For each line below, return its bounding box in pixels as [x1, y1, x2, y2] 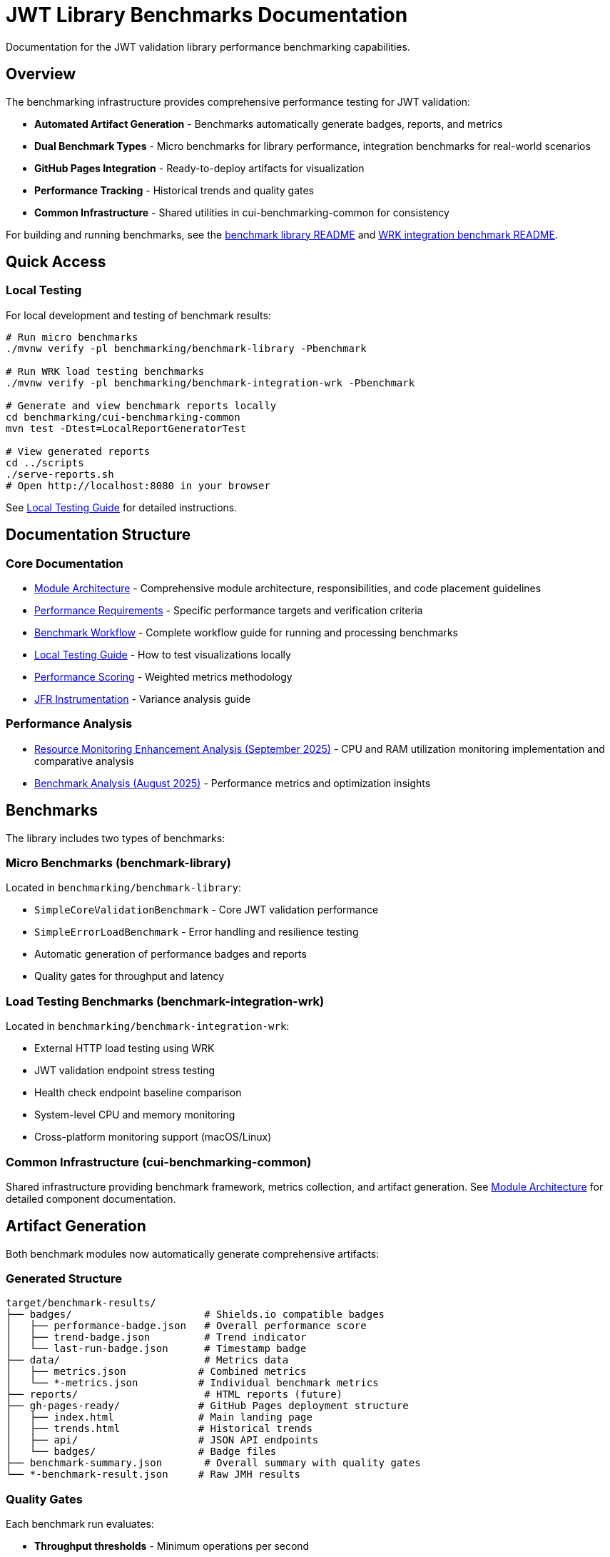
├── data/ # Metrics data [6, 1354, 289, 1366]
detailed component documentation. [6, 1192, 176, 1205]
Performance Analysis [6, 716, 133, 731]
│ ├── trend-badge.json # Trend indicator [6, 1331, 307, 1343]
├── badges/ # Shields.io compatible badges [6, 1308, 385, 1321]
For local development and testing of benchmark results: [6, 309, 271, 321]
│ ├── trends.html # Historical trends [6, 1423, 312, 1435]
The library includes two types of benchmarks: [6, 831, 225, 844]
